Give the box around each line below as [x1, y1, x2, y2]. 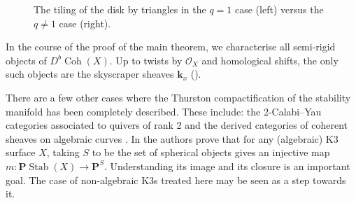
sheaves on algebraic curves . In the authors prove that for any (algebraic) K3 [6, 131, 339, 146]
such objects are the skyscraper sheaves [6, 66, 174, 81]
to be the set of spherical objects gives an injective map [92, 145, 330, 160]
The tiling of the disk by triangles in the [34, 2, 206, 16]
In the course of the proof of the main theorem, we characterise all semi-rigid [6, 39, 336, 54]
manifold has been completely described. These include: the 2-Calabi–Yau [6, 104, 322, 118]
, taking [46, 145, 80, 160]
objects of [6, 52, 47, 67]
